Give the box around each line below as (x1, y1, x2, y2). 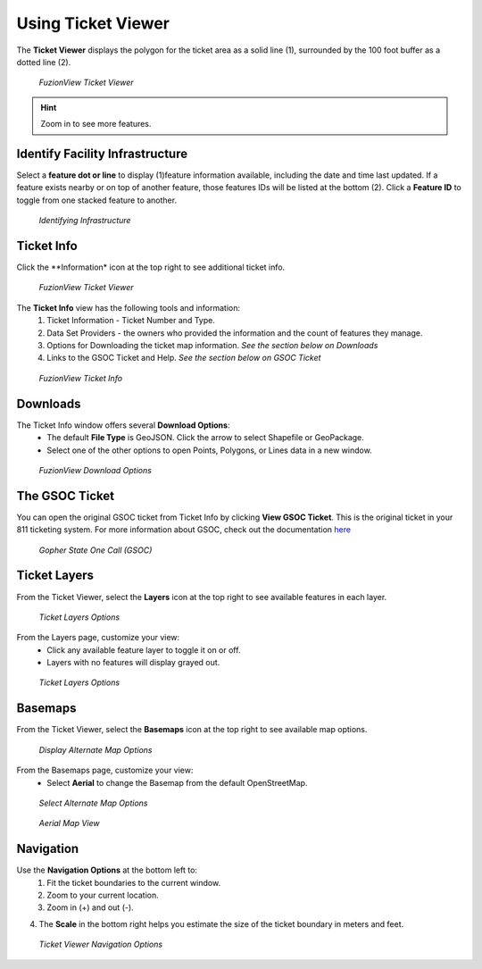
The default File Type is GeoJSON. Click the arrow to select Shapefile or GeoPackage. (46, 432, 365, 443)
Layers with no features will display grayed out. (46, 657, 220, 668)
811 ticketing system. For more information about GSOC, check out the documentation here (16, 524, 352, 535)
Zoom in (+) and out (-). (46, 902, 134, 913)
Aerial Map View (38, 818, 100, 829)
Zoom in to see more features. (40, 119, 152, 129)
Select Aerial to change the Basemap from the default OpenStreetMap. (46, 777, 308, 788)
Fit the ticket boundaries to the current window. (46, 877, 221, 888)
